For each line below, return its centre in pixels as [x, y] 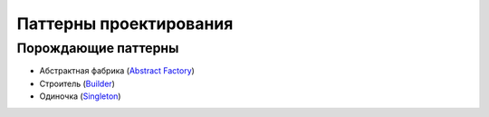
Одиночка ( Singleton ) [80, 96]
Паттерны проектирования [125, 24]
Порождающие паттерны [98, 48]
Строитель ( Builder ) [77, 83]
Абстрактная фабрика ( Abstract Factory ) [117, 71]
